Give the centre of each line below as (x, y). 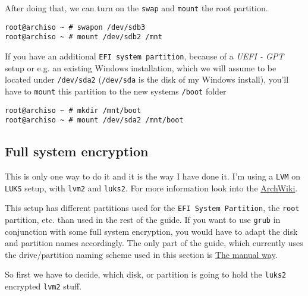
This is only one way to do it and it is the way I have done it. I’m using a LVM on (153, 176)
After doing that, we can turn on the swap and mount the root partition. (136, 8)
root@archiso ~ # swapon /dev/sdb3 (75, 27)
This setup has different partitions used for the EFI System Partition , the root (152, 208)
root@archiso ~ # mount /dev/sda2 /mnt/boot (94, 120)
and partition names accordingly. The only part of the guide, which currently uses (154, 243)
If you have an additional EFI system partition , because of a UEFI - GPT (144, 56)
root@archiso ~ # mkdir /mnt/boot (73, 110)
